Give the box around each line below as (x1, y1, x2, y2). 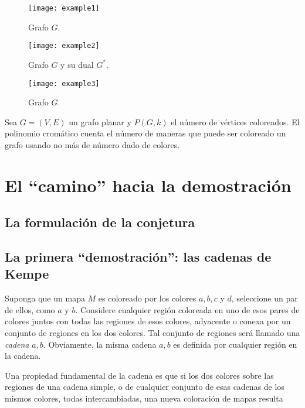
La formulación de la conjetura (5, 213, 195, 231)
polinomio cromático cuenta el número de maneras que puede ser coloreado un (5, 127, 286, 139)
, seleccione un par (231, 292, 298, 304)
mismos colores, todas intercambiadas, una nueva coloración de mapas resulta (5, 392, 283, 404)
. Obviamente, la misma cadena (43, 338, 157, 350)
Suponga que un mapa (5, 292, 85, 304)
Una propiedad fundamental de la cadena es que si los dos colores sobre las (5, 369, 274, 381)
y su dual (60, 58, 94, 70)
